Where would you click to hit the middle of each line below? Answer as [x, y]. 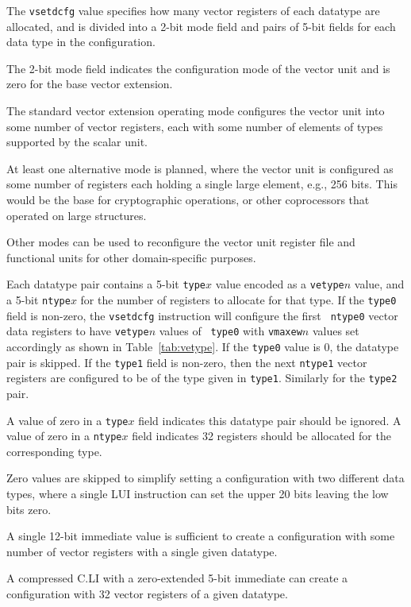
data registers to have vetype [78, 331]
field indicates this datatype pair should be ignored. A [270, 420]
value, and [379, 284]
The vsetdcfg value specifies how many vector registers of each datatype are [193, 10]
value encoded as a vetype [280, 284]
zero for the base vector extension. [90, 84]
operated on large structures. [77, 215]
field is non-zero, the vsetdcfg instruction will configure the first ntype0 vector [202, 315]
